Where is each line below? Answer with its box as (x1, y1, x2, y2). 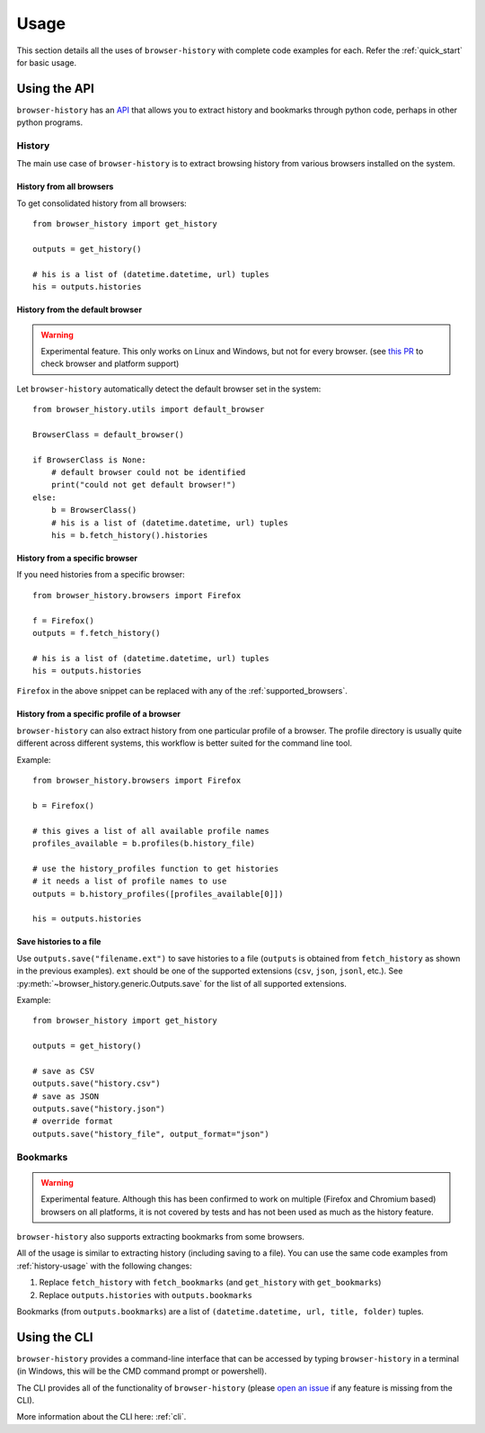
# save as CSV (32, 1066, 94, 1076)
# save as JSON (32, 1091, 100, 1101)
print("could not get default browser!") (50, 479, 237, 490)
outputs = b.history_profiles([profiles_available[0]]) (32, 889, 284, 899)
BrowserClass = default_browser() (32, 429, 184, 440)
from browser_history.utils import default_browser (32, 405, 265, 415)
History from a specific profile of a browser (16, 709, 181, 720)
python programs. (16, 117, 84, 128)
